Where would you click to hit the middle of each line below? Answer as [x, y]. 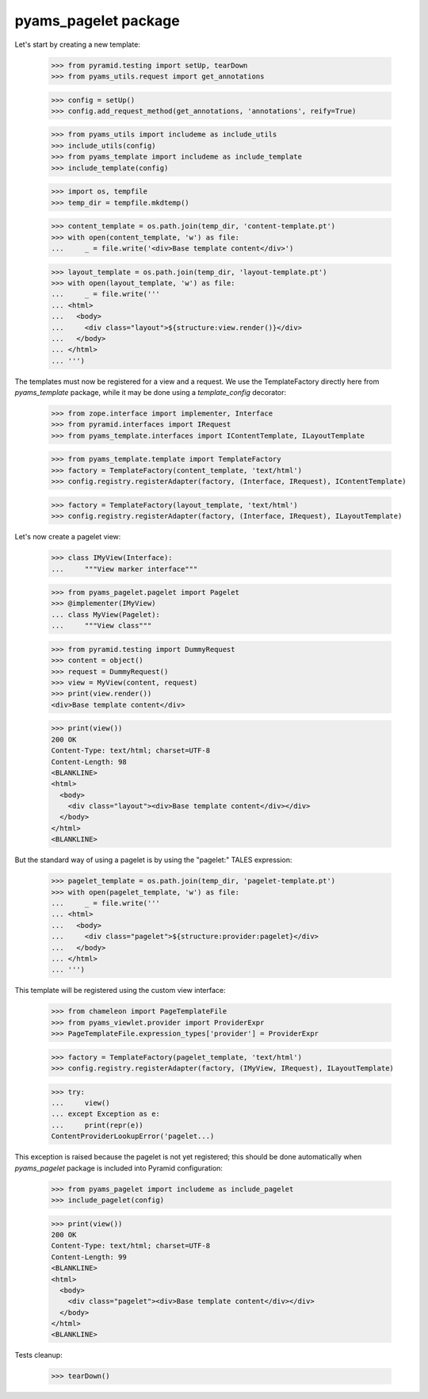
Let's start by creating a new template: [77, 44]
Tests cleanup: [38, 1355]
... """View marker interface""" [124, 569]
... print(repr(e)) [97, 1125]
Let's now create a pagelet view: [68, 537]
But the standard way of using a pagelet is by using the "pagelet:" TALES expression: [153, 860]
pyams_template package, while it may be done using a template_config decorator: [151, 393]
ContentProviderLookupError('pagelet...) [133, 1136]
